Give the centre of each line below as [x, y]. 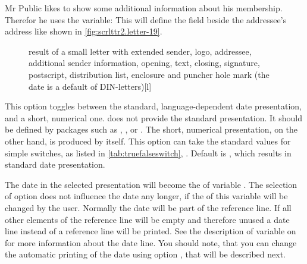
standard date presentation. [55, 164]
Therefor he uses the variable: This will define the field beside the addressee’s [146, 19]
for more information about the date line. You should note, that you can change [151, 242]
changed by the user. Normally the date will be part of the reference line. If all [148, 207]
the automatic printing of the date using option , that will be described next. [145, 254]
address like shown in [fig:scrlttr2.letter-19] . [84, 31]
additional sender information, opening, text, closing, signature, [144, 63]
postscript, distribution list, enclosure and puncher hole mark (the [149, 74]
